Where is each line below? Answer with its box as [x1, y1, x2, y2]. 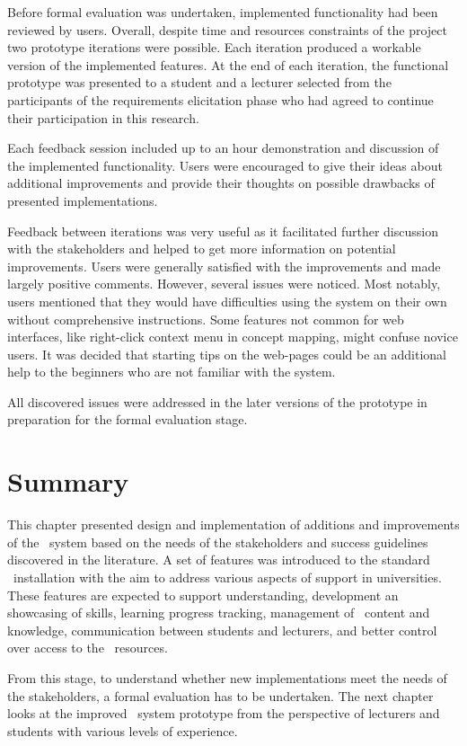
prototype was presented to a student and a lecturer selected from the [7, 73, 392, 92]
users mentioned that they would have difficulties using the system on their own [7, 291, 447, 310]
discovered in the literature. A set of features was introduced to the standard [7, 550, 430, 569]
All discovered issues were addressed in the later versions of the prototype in [7, 392, 427, 411]
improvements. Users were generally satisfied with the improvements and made [7, 256, 441, 275]
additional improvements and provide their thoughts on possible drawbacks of [7, 173, 435, 192]
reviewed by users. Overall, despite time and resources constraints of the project [7, 20, 447, 39]
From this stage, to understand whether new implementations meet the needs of [7, 668, 447, 687]
